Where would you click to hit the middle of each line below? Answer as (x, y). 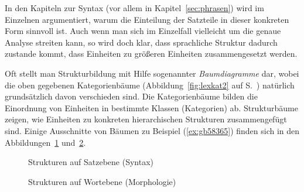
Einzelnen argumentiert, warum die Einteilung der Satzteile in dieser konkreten (147, 19)
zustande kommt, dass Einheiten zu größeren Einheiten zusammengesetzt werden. (151, 54)
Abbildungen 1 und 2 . (45, 142)
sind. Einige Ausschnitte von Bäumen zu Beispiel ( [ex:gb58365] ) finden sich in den (152, 130)
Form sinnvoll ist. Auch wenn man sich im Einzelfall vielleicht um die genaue (143, 31)
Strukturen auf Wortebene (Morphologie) (102, 181)
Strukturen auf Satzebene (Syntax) (91, 162)
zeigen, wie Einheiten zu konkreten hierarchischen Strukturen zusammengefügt (146, 119)
